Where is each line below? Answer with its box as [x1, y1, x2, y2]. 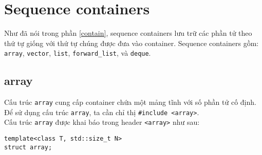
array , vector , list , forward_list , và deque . [4, 48, 151, 58]
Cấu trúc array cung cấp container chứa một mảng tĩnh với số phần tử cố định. [4, 97, 256, 107]
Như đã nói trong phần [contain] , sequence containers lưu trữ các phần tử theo [4, 28, 252, 38]
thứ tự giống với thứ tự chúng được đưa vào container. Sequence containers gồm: [4, 37, 259, 48]
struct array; [4, 143, 52, 151]
